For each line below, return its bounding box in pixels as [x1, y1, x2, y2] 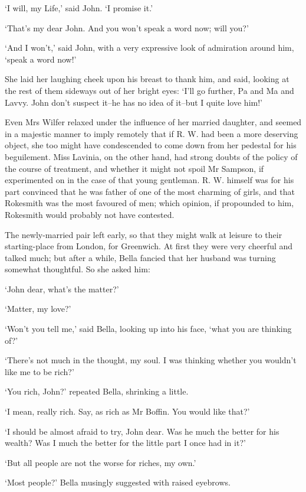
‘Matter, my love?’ [5, 302, 71, 315]
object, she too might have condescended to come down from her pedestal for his [5, 139, 297, 151]
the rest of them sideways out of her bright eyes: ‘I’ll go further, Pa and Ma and [5, 84, 294, 96]
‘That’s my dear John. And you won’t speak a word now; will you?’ [5, 21, 249, 34]
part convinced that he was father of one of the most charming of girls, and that [5, 185, 295, 197]
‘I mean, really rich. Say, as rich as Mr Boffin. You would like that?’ [5, 405, 250, 418]
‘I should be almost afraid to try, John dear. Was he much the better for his [5, 425, 279, 437]
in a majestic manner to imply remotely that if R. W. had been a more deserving [5, 127, 298, 139]
